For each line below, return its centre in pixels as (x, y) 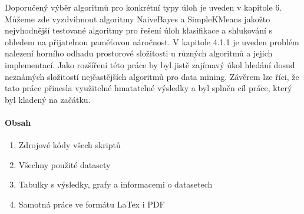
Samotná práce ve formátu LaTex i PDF (92, 204)
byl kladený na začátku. (48, 99)
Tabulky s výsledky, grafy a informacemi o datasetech (115, 184)
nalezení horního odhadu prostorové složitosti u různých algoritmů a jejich (139, 53)
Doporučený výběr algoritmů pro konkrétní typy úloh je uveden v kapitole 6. (143, 7)
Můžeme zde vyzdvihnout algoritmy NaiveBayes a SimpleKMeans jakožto (138, 19)
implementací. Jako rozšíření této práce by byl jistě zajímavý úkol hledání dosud (150, 64)
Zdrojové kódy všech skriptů (70, 145)
